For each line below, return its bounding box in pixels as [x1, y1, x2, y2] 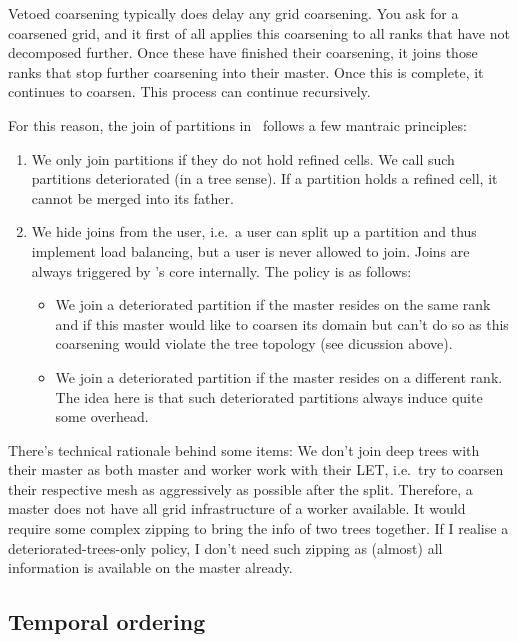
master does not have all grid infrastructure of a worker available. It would [8, 498, 466, 519]
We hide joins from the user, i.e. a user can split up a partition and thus [31, 221, 477, 242]
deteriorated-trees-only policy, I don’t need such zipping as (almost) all [8, 537, 443, 558]
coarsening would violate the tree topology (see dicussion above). [55, 333, 453, 354]
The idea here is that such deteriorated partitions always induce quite [55, 386, 483, 407]
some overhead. [55, 406, 149, 427]
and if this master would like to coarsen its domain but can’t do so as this [55, 313, 509, 334]
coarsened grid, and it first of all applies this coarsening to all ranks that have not [8, 22, 510, 43]
